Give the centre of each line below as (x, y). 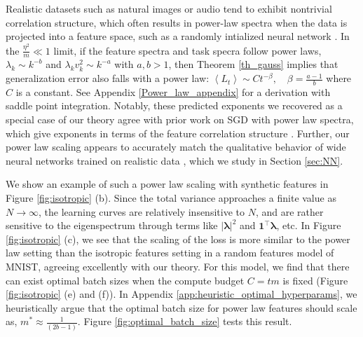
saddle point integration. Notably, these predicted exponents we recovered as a (174, 105)
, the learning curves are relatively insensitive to (141, 211)
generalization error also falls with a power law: (108, 78)
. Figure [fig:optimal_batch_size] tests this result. (185, 321)
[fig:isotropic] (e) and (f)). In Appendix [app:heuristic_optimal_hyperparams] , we (181, 294)
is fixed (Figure (315, 280)
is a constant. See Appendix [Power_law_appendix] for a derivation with (173, 91)
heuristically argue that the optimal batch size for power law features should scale (181, 307)
